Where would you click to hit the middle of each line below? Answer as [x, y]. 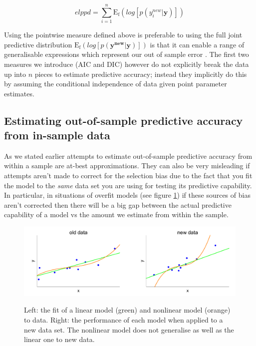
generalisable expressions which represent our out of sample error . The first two [127, 54]
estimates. [19, 93]
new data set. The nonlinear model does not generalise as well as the [129, 329]
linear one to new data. [59, 339]
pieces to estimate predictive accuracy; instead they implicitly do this [141, 74]
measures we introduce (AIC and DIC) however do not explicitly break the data [127, 64]
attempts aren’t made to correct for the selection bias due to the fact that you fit [128, 175]
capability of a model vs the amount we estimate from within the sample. [116, 214]
